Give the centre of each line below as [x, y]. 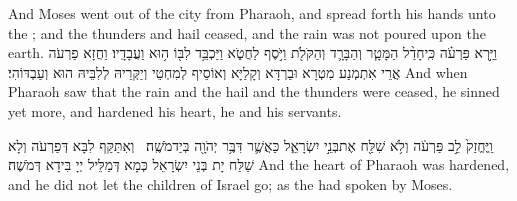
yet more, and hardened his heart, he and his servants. [175, 110]
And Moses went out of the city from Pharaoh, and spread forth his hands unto [252, 13]
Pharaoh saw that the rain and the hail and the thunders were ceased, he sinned [254, 91]
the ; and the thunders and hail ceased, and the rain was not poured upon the [247, 32]
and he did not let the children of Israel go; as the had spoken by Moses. [230, 183]
